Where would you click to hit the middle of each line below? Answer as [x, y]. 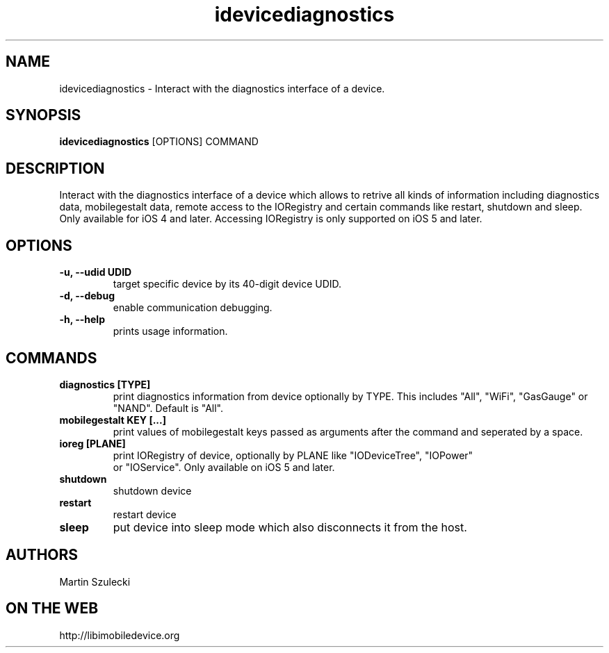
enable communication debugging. [193, 308]
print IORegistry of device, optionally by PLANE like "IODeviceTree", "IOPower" [293, 455]
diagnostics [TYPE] [105, 384]
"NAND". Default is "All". [168, 408]
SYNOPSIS [43, 115]
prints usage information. [170, 331]
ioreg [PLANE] [92, 443]
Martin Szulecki [95, 581]
